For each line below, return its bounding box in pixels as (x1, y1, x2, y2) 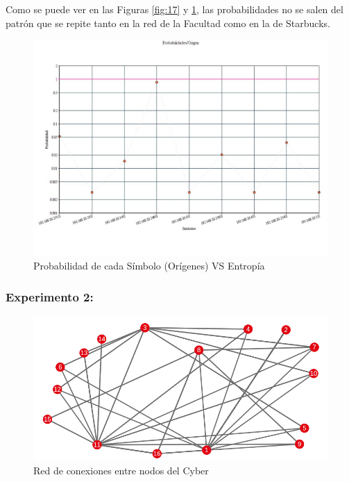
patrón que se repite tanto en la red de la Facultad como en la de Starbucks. (6, 15, 330, 30)
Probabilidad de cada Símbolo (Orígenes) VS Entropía (33, 258, 265, 273)
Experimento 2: (6, 288, 94, 305)
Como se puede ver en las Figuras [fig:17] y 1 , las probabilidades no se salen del (6, 2, 343, 16)
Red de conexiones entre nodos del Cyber (33, 463, 209, 478)
